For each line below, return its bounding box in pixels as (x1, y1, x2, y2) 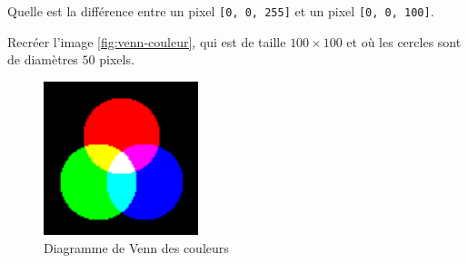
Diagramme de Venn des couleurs (44, 239, 229, 258)
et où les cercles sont (346, 32, 462, 51)
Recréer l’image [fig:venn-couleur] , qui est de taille (7, 32, 286, 51)
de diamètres (7, 50, 78, 69)
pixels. (99, 50, 134, 69)
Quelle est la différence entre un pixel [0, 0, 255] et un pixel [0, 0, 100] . (7, 2, 434, 20)
